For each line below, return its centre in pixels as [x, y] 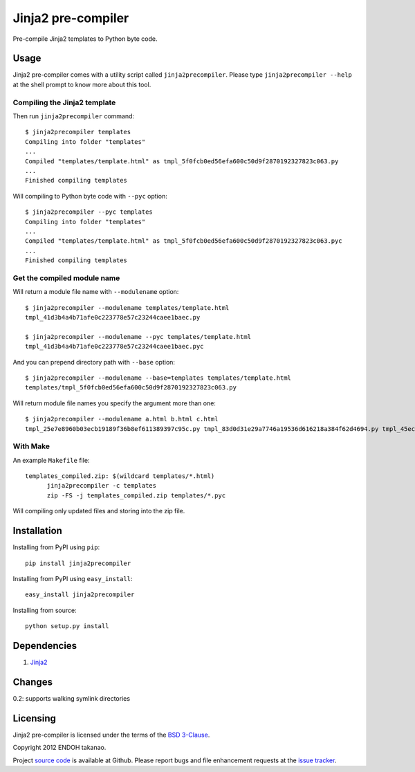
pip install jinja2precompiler [78, 563]
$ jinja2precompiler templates [78, 132]
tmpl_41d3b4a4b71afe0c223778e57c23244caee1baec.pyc [114, 347]
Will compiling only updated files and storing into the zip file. [99, 511]
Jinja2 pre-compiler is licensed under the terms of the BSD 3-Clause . [111, 735]
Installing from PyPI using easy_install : [73, 578]
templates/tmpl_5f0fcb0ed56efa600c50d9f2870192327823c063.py [131, 388]
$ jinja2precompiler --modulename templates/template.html [127, 307]
